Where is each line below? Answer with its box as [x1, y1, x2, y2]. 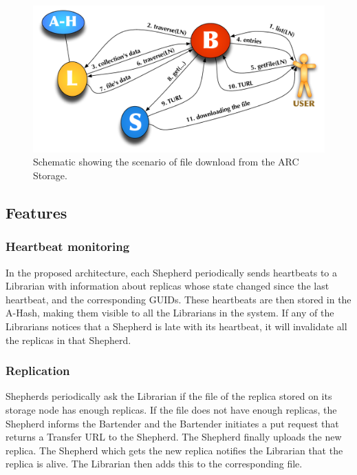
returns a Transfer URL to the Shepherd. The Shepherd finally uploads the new [6, 429, 342, 444]
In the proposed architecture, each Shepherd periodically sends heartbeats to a [6, 265, 338, 279]
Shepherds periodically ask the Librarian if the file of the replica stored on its [6, 389, 332, 403]
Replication [6, 362, 70, 379]
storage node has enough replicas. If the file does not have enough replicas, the [6, 402, 337, 416]
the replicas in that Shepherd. [6, 332, 131, 347]
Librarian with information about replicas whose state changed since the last [6, 279, 329, 293]
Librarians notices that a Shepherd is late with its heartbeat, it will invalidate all [6, 319, 347, 333]
